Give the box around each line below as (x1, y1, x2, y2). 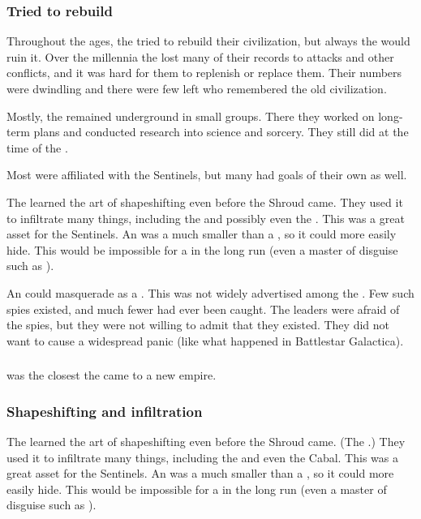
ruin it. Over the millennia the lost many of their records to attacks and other (6, 48, 394, 65)
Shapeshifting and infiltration (6, 401, 203, 421)
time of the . (6, 139, 68, 156)
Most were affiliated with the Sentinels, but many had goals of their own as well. (6, 166, 407, 183)
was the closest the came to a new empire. (6, 367, 217, 384)
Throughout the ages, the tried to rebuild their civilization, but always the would (6, 32, 410, 49)
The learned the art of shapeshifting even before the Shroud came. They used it (6, 193, 403, 210)
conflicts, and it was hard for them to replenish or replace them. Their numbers (6, 64, 402, 81)
